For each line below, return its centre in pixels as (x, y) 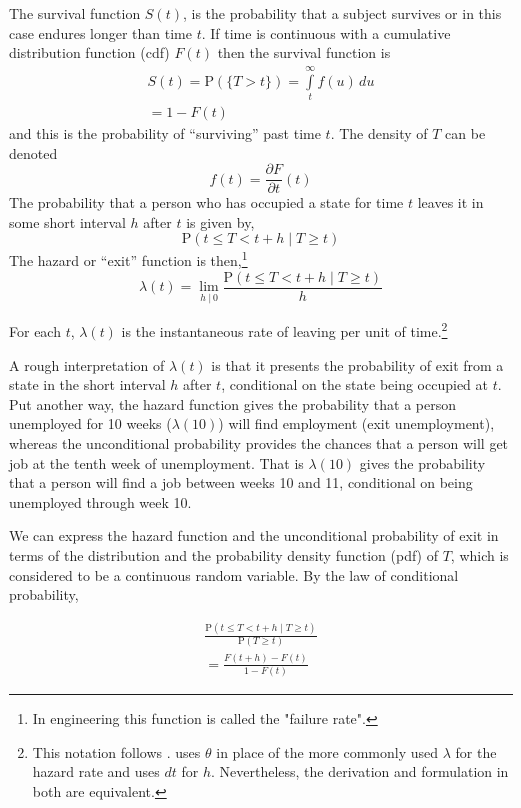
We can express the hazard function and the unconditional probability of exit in (254, 535)
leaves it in (450, 202)
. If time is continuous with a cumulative (326, 32)
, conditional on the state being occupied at (355, 384)
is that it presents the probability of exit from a (357, 364)
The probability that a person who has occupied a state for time (206, 202)
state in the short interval (87, 384)
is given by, (220, 221)
